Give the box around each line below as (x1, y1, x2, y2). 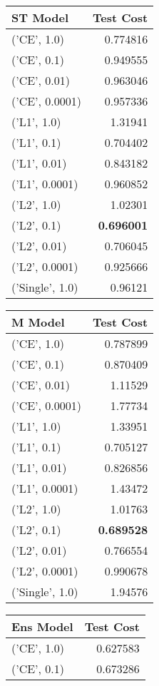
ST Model (11, 9, 69, 26)
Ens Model (11, 618, 73, 635)
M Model (11, 314, 65, 330)
